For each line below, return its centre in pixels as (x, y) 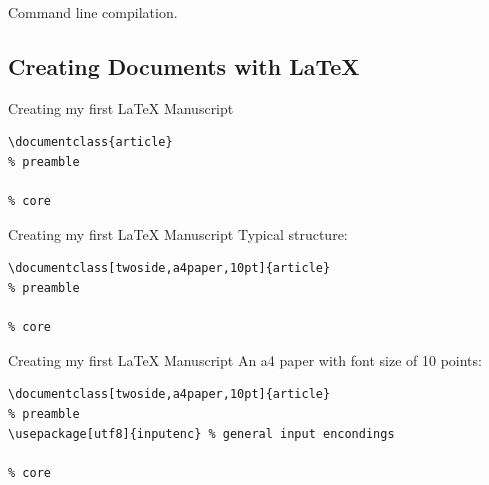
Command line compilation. (93, 12)
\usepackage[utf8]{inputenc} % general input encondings (201, 433)
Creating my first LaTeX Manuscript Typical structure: (178, 233)
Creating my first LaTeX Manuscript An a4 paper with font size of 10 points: (245, 359)
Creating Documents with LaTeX (184, 65)
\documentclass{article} (90, 142)
